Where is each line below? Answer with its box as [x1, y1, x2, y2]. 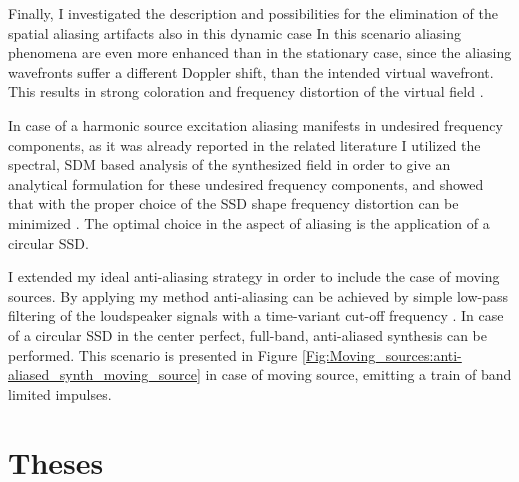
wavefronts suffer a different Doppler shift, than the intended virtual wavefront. [8, 61, 494, 82]
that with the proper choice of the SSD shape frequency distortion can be [8, 193, 459, 214]
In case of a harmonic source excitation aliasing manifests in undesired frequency [8, 114, 503, 135]
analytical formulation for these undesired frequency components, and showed [8, 173, 484, 194]
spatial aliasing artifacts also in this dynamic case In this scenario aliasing [8, 22, 462, 43]
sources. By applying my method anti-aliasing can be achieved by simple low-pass [8, 285, 508, 306]
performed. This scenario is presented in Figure [8, 344, 298, 365]
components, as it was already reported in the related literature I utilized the [8, 134, 481, 155]
